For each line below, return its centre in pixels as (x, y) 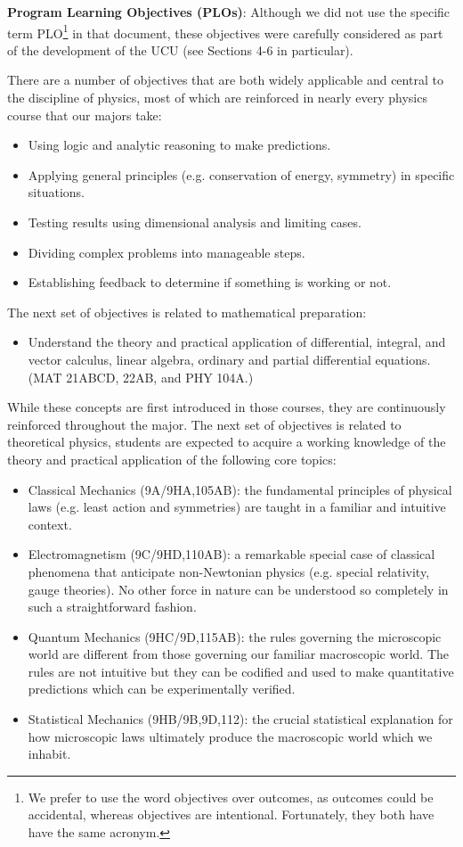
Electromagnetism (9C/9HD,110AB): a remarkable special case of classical (231, 554)
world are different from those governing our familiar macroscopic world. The (239, 654)
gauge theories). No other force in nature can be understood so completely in (238, 589)
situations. (56, 192)
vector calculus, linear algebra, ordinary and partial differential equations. (229, 359)
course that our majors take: (85, 115)
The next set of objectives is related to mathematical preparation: (187, 312)
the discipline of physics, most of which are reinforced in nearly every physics (217, 98)
